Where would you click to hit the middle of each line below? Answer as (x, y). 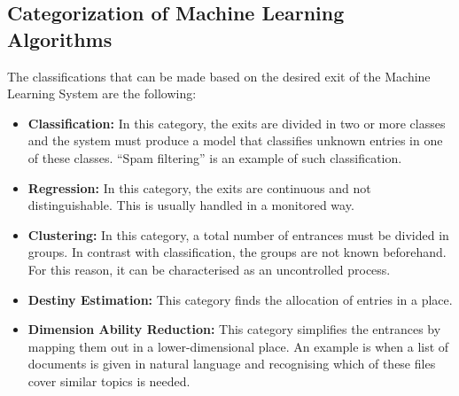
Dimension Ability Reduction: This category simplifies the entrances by (234, 329)
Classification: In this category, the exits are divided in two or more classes (237, 123)
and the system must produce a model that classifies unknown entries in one (235, 140)
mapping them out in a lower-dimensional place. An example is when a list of (238, 346)
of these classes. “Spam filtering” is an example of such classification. (215, 157)
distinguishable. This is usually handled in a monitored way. (191, 205)
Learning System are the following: (102, 93)
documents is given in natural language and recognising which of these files (232, 364)
